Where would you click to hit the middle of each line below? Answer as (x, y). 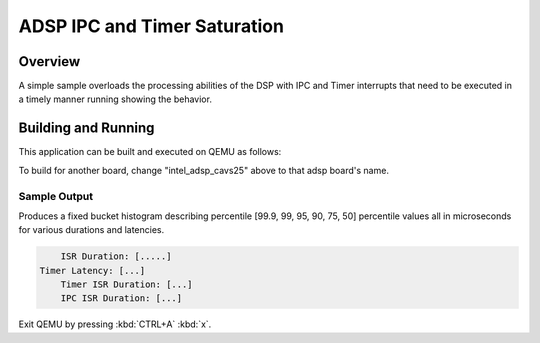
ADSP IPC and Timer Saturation (151, 26)
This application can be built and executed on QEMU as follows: (150, 152)
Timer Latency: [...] (92, 270)
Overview (49, 61)
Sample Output (56, 196)
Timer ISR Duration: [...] (127, 284)
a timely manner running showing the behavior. (115, 99)
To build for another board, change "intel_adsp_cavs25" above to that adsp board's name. (204, 170)
